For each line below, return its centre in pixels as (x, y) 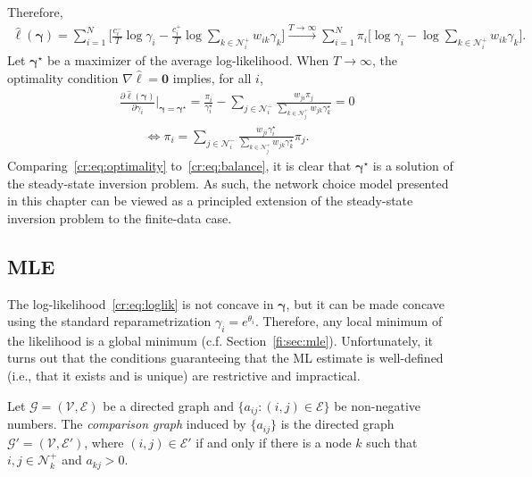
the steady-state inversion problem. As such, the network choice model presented (228, 183)
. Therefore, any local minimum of (349, 321)
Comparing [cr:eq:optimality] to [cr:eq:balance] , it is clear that (179, 165)
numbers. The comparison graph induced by (127, 424)
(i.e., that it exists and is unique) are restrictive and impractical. (184, 376)
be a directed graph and (168, 405)
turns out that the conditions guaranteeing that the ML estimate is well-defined (225, 358)
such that (392, 442)
